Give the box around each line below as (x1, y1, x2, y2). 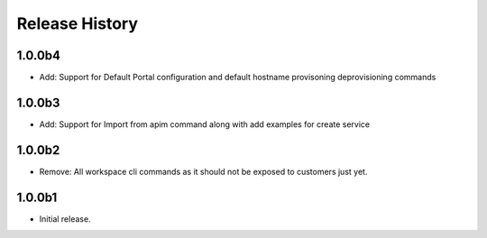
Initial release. (39, 213, 91, 224)
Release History (16, 14, 139, 33)
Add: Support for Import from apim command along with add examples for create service (39, 118, 371, 130)
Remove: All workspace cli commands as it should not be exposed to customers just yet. (39, 166, 368, 177)
